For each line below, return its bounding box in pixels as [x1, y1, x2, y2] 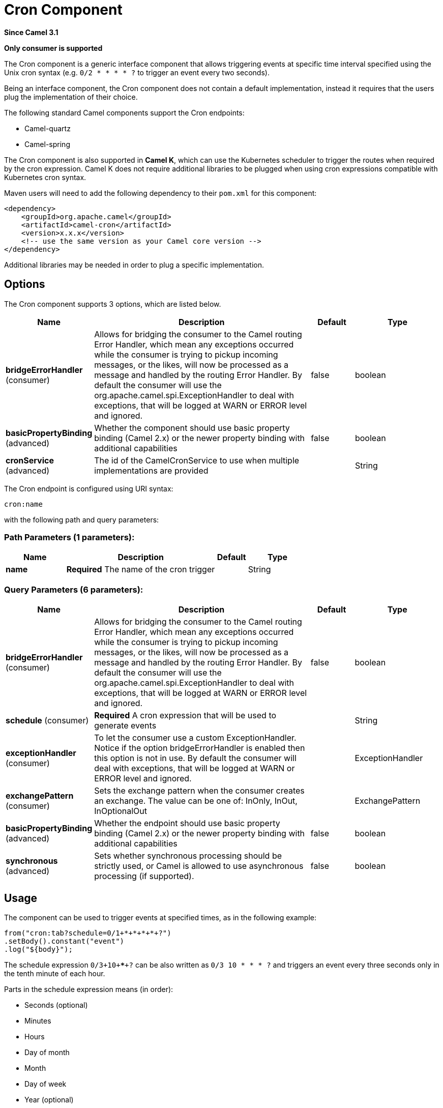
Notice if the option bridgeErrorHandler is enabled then [94, 743, 305, 753]
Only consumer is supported [4, 43, 103, 52]
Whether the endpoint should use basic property [94, 818, 280, 829]
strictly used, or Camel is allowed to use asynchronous [94, 861, 304, 871]
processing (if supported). [94, 871, 194, 882]
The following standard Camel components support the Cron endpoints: [4, 108, 245, 117]
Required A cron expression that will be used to [94, 710, 277, 721]
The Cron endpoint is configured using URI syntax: [4, 484, 173, 493]
